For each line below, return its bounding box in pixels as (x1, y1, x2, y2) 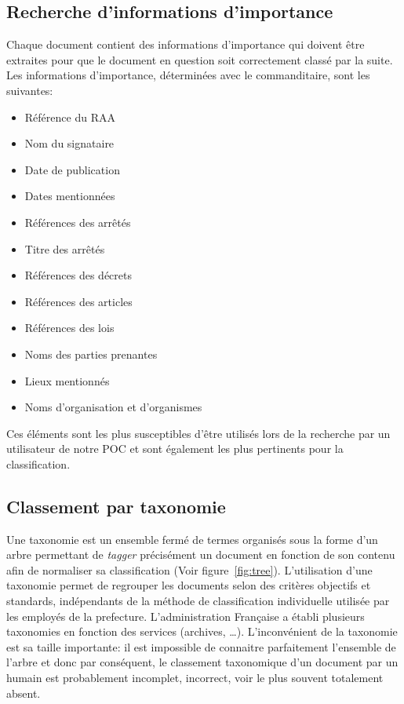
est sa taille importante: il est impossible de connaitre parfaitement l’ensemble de (6, 638, 396, 655)
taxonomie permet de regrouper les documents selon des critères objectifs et (6, 577, 371, 593)
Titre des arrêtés (24, 240, 105, 257)
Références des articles (24, 293, 133, 309)
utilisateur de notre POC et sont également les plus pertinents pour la (6, 440, 344, 457)
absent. (6, 684, 41, 701)
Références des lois (24, 319, 115, 336)
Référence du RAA (24, 108, 115, 125)
